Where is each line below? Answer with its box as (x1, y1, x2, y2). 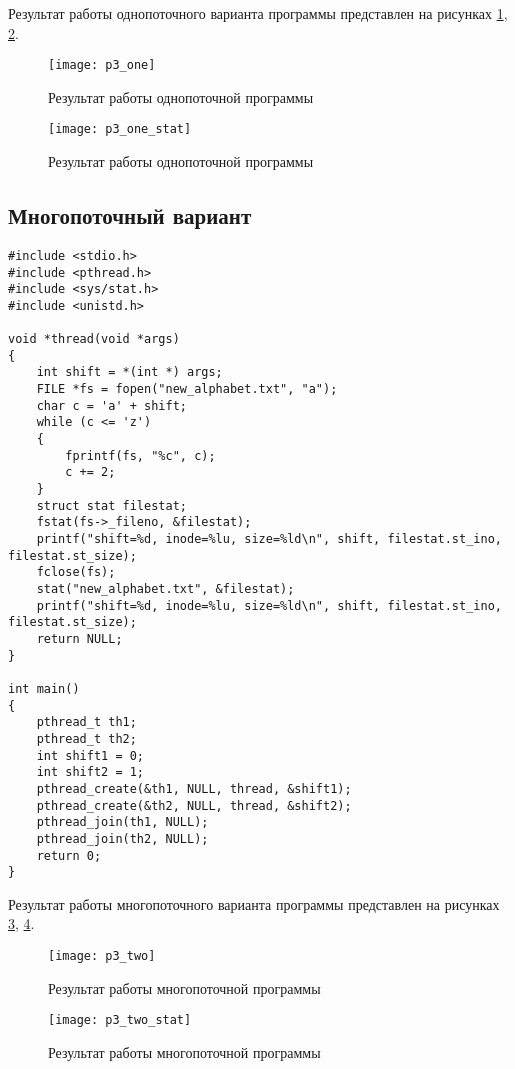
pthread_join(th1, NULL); (36, 815, 209, 830)
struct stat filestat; (36, 498, 187, 513)
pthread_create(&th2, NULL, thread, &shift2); (36, 798, 352, 813)
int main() (8, 681, 80, 696)
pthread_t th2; (36, 731, 137, 746)
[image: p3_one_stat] (48, 122, 192, 137)
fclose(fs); (36, 565, 116, 580)
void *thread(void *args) (8, 332, 180, 347)
